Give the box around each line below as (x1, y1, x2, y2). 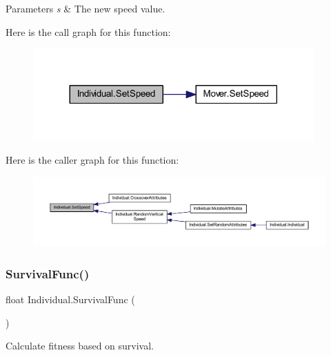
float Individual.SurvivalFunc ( (6, 292, 135, 307)
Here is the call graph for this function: (6, 24, 171, 39)
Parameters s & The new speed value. (6, 1, 165, 15)
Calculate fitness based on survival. (6, 338, 154, 353)
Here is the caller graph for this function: (6, 153, 179, 167)
